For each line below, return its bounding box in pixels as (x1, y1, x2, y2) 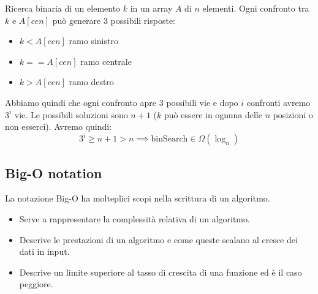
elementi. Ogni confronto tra (202, 2, 309, 14)
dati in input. (19, 245, 70, 258)
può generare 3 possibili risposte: (52, 13, 175, 26)
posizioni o (273, 108, 313, 121)
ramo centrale (80, 55, 132, 67)
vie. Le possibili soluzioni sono (14, 108, 128, 121)
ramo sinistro (69, 34, 118, 47)
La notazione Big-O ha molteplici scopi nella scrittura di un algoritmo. (5, 192, 270, 205)
